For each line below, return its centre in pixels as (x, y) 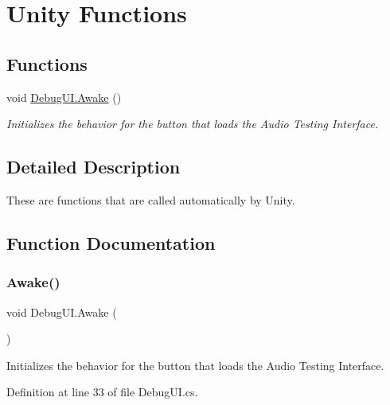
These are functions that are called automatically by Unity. (151, 199)
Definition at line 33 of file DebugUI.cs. (102, 392)
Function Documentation (111, 242)
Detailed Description (94, 167)
